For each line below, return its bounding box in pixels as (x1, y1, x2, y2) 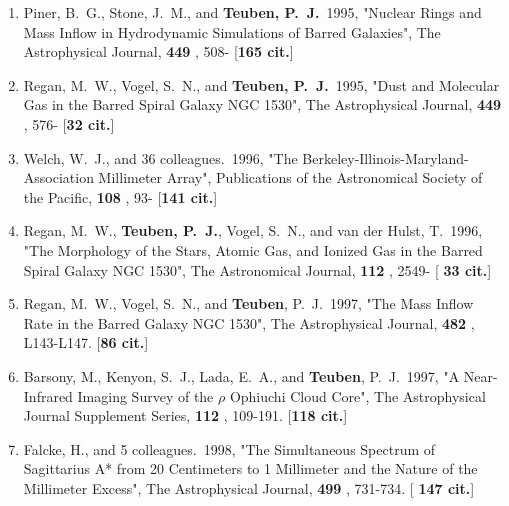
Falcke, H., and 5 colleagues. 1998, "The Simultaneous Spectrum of (23, 438, 436, 459)
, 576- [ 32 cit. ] (23, 113, 115, 134)
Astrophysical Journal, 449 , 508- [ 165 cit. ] (23, 41, 294, 62)
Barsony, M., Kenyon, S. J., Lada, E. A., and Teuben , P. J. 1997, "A (23, 365, 460, 386)
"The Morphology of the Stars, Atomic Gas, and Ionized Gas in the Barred (23, 239, 483, 260)
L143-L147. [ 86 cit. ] (23, 332, 149, 353)
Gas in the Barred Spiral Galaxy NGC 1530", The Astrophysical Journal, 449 (23, 94, 502, 115)
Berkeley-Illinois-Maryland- (302, 147, 469, 168)
